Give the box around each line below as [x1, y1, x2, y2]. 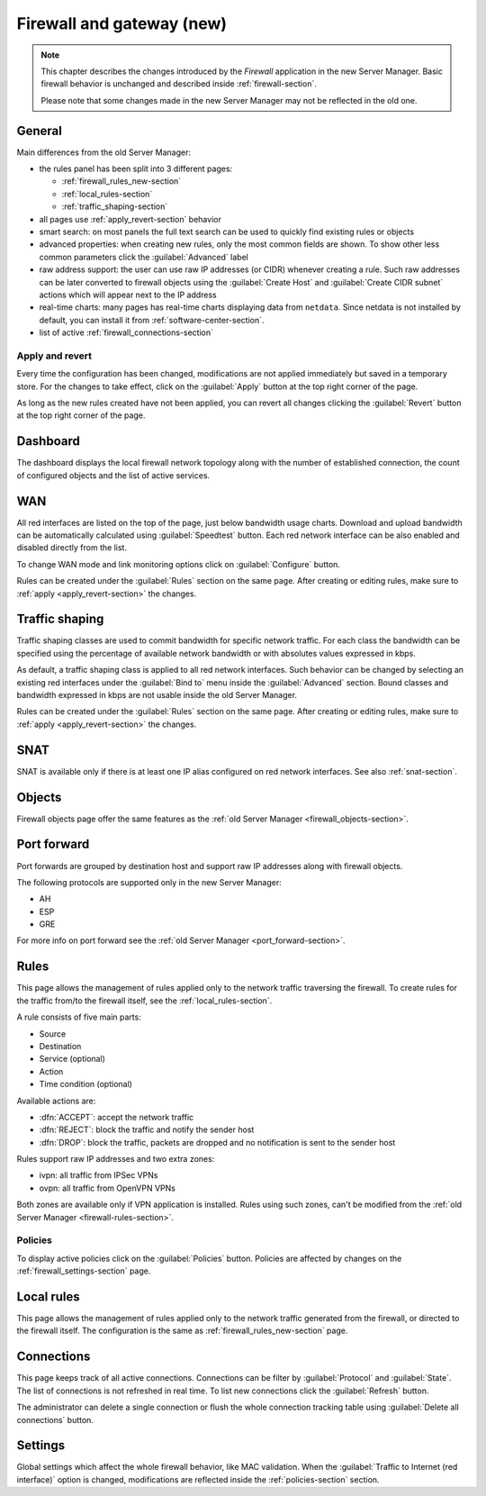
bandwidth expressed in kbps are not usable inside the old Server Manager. [16, 690, 297, 701]
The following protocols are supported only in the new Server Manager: [16, 876, 283, 887]
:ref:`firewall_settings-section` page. [16, 1265, 151, 1276]
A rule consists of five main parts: [16, 1011, 141, 1022]
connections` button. [16, 1414, 94, 1425]
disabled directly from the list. [16, 542, 128, 553]
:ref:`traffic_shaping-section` [61, 201, 168, 212]
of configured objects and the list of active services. [16, 469, 211, 481]
